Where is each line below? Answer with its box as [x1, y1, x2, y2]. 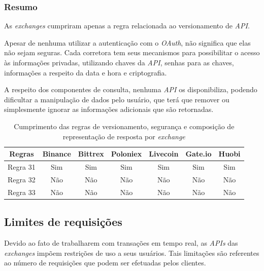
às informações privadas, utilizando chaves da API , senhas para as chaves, [4, 57, 234, 67]
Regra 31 [8, 162, 36, 172]
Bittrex [78, 148, 104, 159]
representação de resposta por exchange [62, 131, 185, 141]
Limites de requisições [4, 214, 122, 229]
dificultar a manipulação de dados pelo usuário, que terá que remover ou [4, 94, 229, 104]
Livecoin [149, 148, 179, 159]
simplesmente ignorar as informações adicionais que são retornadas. [4, 104, 214, 114]
